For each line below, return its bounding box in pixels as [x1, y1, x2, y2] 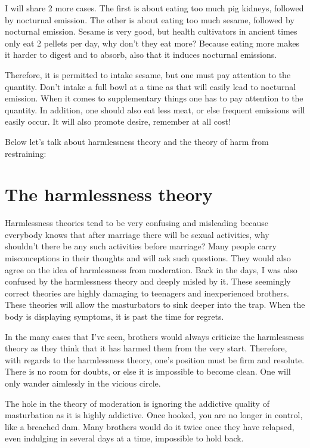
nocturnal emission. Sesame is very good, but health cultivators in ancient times [5, 25, 297, 38]
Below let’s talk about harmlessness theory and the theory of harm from [5, 135, 269, 147]
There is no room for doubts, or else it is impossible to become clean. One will [5, 365, 291, 378]
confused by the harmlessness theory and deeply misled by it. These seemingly [5, 275, 291, 288]
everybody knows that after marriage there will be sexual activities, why [5, 228, 269, 240]
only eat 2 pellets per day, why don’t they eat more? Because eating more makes [5, 36, 299, 49]
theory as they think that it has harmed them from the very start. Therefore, [5, 342, 287, 354]
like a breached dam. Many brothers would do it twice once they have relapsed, [5, 420, 294, 432]
